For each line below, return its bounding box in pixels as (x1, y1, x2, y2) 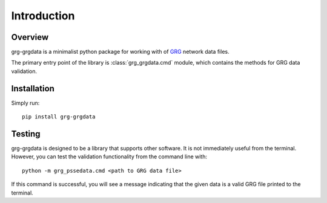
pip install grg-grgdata (22, 114, 96, 120)
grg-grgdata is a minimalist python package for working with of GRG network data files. (11, 48, 230, 56)
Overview (11, 32, 49, 42)
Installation (11, 83, 54, 94)
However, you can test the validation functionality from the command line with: (11, 153, 207, 160)
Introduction (11, 9, 75, 22)
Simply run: (11, 99, 40, 106)
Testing (11, 129, 41, 139)
